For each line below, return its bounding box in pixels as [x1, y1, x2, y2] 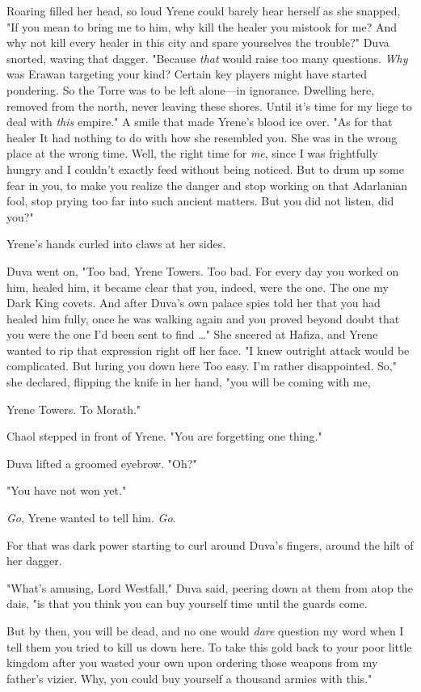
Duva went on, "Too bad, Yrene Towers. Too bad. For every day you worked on [6, 262, 399, 279]
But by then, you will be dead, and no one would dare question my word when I [6, 622, 404, 639]
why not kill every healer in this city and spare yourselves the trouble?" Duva [6, 34, 389, 51]
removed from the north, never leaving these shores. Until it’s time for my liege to [6, 97, 412, 114]
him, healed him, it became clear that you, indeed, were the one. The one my [6, 278, 389, 295]
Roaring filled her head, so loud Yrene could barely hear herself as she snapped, [6, 2, 401, 19]
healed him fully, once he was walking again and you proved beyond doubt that [6, 310, 400, 327]
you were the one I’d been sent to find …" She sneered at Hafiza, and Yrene [6, 326, 378, 343]
